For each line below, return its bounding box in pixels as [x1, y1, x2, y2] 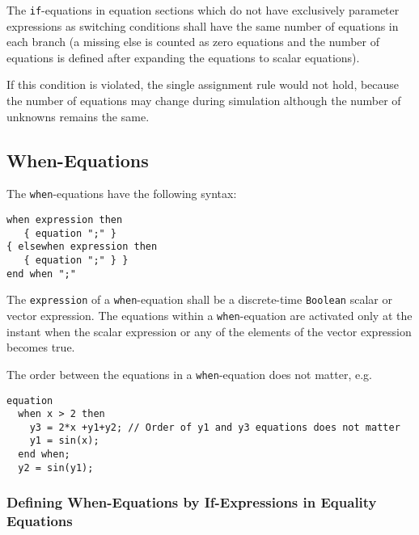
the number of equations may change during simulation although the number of [6, 92, 401, 109]
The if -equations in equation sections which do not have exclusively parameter [6, 2, 400, 18]
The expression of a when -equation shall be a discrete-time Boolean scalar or [6, 291, 392, 308]
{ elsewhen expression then [6, 241, 158, 253]
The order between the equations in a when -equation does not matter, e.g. [6, 365, 373, 382]
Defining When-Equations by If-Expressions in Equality [6, 492, 377, 512]
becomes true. [6, 339, 75, 356]
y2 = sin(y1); [18, 461, 94, 474]
